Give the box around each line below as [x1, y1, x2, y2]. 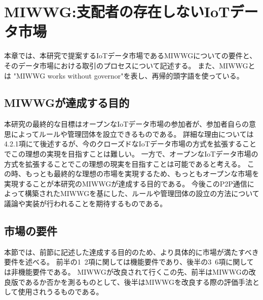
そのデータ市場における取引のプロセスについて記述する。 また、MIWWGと [4, 60, 255, 70]
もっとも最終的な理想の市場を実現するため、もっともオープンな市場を [25, 168, 259, 179]
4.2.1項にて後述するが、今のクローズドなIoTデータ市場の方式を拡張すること [4, 138, 256, 149]
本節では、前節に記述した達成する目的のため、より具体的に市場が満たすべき [4, 246, 259, 257]
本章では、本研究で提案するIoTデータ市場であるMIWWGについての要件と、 [4, 50, 257, 61]
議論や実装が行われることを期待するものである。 [4, 198, 167, 209]
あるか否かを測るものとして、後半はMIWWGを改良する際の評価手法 [25, 276, 253, 287]
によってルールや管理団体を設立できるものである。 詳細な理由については [11, 128, 254, 139]
